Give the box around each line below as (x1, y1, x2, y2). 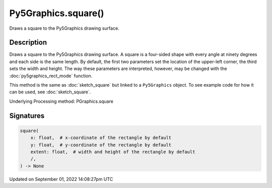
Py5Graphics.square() (9, 8, 104, 19)
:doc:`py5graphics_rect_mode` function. (9, 73, 93, 79)
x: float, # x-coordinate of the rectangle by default (30, 135, 172, 141)
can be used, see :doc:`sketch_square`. (9, 89, 91, 95)
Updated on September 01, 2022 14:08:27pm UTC (9, 176, 113, 182)
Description (9, 38, 47, 47)
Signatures (9, 111, 45, 120)
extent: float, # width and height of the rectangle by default (30, 149, 195, 155)
